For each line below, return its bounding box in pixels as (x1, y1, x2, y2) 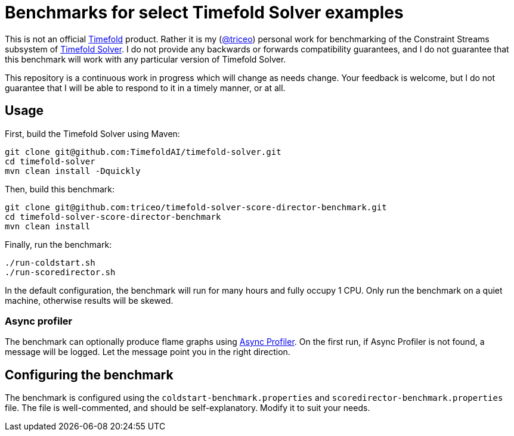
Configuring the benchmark (5, 367, 174, 382)
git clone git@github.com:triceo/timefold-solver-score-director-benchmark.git (5, 202, 387, 212)
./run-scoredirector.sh (5, 267, 116, 277)
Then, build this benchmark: (5, 183, 115, 194)
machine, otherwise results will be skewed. (5, 295, 174, 306)
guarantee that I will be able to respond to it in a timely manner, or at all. (5, 82, 286, 93)
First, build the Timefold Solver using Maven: (5, 128, 180, 139)
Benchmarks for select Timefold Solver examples (5, 2, 404, 23)
